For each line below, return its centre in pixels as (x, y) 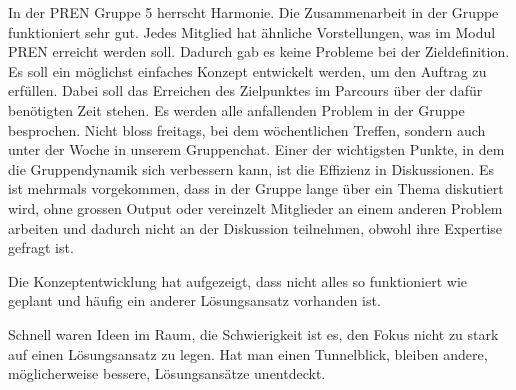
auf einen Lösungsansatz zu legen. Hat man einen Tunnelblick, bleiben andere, (248, 353)
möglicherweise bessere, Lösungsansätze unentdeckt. (167, 373)
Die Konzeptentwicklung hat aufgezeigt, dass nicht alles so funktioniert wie (238, 280)
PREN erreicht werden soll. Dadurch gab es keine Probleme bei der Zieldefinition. (259, 51)
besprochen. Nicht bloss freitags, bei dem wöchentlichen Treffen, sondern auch (247, 129)
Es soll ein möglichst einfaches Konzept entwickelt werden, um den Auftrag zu (247, 70)
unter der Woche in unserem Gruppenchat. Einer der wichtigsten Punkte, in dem (256, 149)
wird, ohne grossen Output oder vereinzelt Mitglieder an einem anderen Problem (255, 207)
